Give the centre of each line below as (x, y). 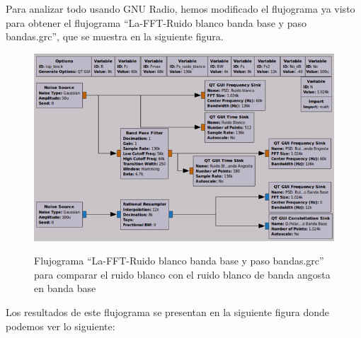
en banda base (65, 288)
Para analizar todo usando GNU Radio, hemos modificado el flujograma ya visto (180, 8)
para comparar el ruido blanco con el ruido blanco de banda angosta (182, 274)
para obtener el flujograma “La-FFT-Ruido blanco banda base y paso (156, 22)
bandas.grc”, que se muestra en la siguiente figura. (115, 36)
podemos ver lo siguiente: (61, 326)
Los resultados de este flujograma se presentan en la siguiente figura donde (168, 311)
